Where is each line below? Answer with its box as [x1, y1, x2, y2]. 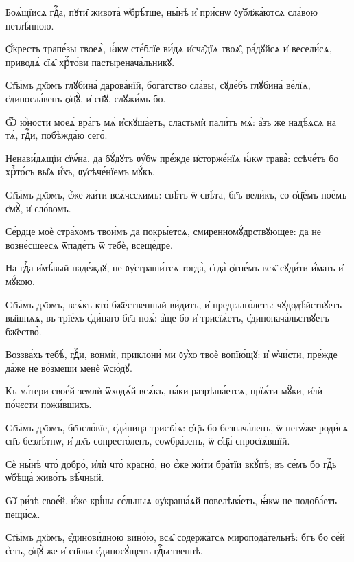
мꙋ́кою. [5, 273, 35, 288]
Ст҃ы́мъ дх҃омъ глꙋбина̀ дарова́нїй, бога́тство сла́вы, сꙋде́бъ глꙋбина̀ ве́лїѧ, [5, 78, 311, 92]
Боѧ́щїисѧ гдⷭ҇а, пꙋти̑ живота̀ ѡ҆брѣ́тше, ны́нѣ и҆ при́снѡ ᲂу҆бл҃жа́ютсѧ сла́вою [5, 5, 318, 19]
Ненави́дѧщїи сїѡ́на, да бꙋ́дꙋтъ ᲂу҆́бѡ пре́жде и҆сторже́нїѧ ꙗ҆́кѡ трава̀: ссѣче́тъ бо [5, 150, 339, 165]
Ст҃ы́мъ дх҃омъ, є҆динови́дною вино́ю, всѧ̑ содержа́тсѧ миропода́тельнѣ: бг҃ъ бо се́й [5, 530, 345, 544]
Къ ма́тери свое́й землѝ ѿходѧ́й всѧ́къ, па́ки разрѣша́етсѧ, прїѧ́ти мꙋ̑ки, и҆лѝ [5, 383, 323, 398]
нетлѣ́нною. [5, 18, 54, 32]
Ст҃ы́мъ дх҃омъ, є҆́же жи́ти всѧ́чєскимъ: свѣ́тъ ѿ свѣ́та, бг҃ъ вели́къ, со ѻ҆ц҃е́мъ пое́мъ [5, 187, 347, 201]
